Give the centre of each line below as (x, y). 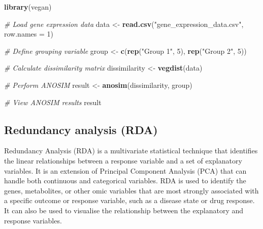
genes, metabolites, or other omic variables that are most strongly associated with (131, 190)
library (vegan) (28, 7)
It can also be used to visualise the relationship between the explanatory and (124, 210)
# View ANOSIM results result (53, 102)
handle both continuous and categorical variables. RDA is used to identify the (125, 181)
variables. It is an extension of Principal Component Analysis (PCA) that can (125, 170)
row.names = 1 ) (29, 34)
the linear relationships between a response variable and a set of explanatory (123, 160)
